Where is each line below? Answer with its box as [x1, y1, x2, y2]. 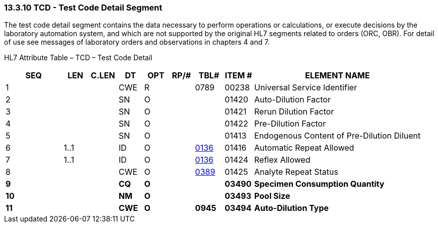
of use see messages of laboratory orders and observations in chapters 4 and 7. [4, 38, 270, 47]
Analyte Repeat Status [254, 167, 338, 177]
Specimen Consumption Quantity [254, 179, 385, 189]
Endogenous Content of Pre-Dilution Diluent [254, 131, 421, 141]
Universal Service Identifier [254, 82, 357, 93]
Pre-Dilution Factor [254, 119, 326, 129]
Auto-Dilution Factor [254, 94, 331, 105]
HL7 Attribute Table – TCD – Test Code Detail [4, 53, 153, 62]
